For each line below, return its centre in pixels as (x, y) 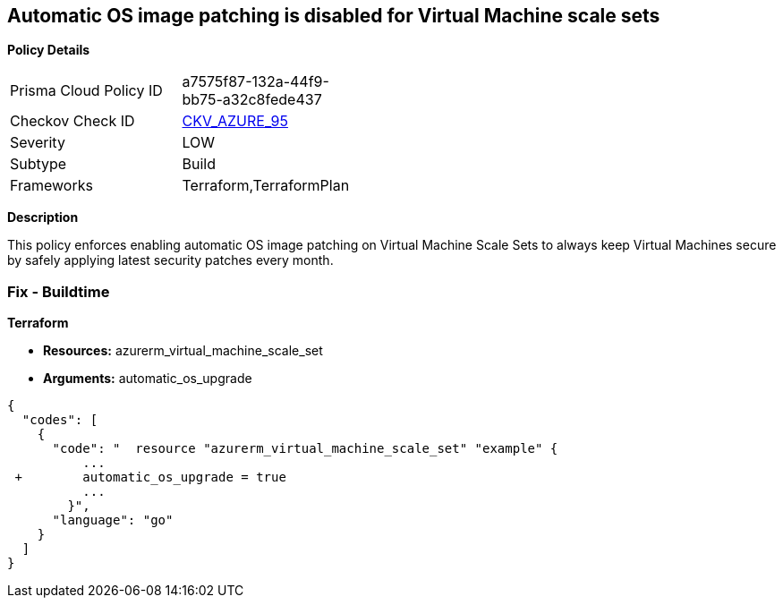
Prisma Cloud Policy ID (86, 91)
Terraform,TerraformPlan (266, 186)
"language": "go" (113, 520)
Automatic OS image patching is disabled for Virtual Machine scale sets (334, 16)
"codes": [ (60, 420)
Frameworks (51, 186)
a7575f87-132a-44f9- (255, 82)
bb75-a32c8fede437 (252, 100)
